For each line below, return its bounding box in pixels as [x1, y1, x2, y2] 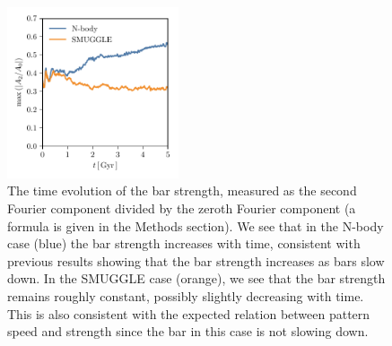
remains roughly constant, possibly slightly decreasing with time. [7, 286, 364, 305]
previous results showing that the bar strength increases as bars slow [7, 251, 385, 270]
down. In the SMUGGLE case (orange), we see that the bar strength [7, 269, 386, 288]
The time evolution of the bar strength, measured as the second [7, 181, 357, 200]
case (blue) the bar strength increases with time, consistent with [7, 234, 361, 253]
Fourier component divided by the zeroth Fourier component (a [7, 198, 356, 217]
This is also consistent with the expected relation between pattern [7, 304, 370, 323]
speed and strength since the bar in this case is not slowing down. [7, 322, 369, 341]
